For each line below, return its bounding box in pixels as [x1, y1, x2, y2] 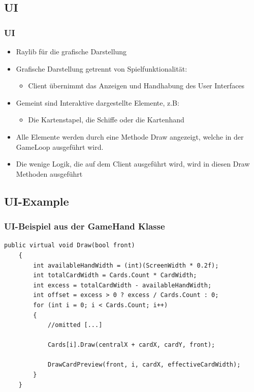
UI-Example [4, 193, 69, 209]
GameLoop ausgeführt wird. [16, 141, 104, 152]
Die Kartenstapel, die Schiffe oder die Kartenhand [28, 114, 184, 125]
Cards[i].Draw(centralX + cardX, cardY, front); [47, 341, 215, 349]
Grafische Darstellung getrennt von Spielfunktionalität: [16, 63, 187, 74]
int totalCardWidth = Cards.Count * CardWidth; [33, 272, 197, 279]
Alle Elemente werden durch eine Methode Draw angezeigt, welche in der [16, 131, 244, 142]
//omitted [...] [47, 321, 103, 329]
